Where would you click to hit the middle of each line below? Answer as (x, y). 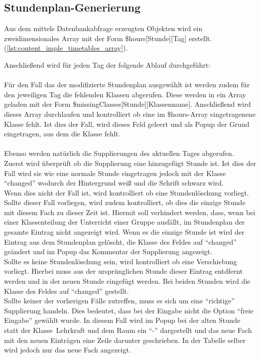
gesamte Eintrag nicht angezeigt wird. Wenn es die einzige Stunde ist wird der (124, 232)
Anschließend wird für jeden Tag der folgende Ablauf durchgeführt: (107, 64)
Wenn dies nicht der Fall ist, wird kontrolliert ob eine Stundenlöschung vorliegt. (126, 192)
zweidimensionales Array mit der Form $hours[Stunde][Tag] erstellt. (108, 38)
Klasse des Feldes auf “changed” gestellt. (67, 291)
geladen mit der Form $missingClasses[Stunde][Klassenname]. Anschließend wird (127, 104)
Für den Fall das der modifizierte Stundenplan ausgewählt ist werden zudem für (127, 84)
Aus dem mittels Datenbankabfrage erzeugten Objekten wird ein (103, 28)
